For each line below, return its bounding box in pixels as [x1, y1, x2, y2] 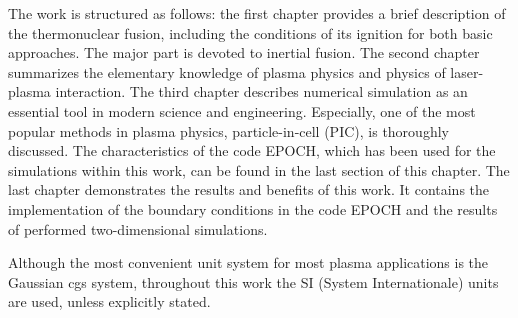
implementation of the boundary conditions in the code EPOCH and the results [8, 198, 498, 219]
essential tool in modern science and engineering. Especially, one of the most [8, 100, 476, 121]
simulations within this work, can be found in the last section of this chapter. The [8, 159, 510, 180]
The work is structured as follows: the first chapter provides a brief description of [8, 3, 506, 23]
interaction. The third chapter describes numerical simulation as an [55, 81, 468, 102]
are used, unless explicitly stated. [8, 291, 211, 312]
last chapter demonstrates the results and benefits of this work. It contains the [8, 179, 490, 200]
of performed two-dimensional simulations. [8, 218, 268, 239]
